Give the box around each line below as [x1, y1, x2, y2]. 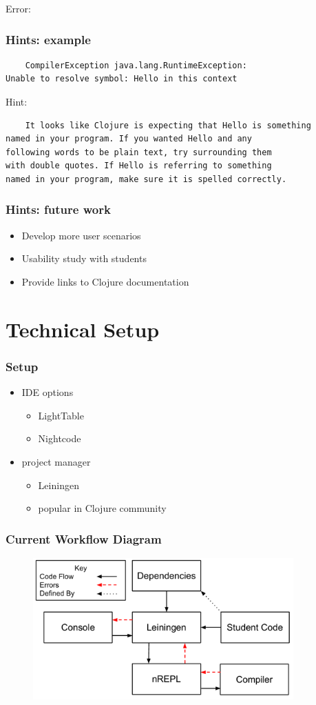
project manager [21, 454, 91, 468]
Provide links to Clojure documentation [21, 274, 189, 288]
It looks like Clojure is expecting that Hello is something [25, 120, 311, 130]
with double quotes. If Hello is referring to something [6, 161, 272, 171]
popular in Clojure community [38, 501, 167, 515]
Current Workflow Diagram [6, 530, 162, 547]
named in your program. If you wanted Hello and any [6, 134, 252, 144]
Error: [6, 1, 31, 15]
